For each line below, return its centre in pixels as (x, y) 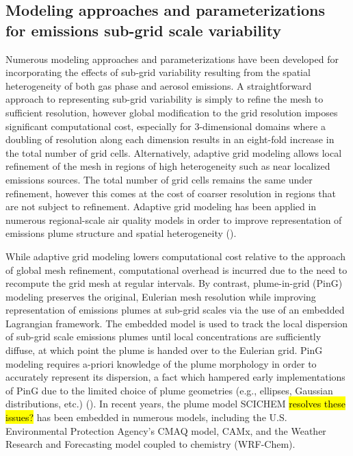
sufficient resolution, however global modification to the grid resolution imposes (172, 112)
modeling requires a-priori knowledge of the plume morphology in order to (161, 363)
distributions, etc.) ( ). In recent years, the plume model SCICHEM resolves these (176, 404)
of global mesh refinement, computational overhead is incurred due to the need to (176, 269)
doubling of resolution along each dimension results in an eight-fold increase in (170, 139)
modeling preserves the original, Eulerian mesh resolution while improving (161, 296)
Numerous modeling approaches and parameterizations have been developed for (172, 59)
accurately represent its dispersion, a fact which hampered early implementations (175, 377)
